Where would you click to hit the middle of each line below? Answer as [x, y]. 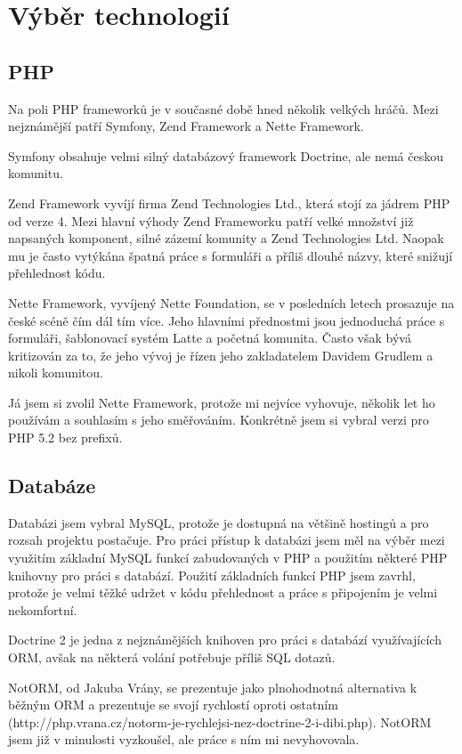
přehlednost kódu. [57, 273]
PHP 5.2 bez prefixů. [65, 438]
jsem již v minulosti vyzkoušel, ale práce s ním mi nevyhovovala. [184, 739]
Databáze [52, 486]
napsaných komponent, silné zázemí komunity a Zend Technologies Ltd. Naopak [226, 238]
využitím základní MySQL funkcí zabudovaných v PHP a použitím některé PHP [228, 558]
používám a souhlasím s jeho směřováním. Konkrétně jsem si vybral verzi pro [219, 420]
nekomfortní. [43, 609]
